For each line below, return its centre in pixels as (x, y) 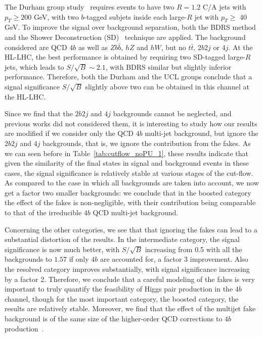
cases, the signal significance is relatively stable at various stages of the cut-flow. (129, 173)
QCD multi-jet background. (136, 212)
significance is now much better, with (62, 249)
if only (79, 259)
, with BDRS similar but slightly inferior (168, 66)
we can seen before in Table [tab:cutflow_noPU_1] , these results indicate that (127, 153)
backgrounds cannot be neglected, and (172, 113)
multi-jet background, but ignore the (202, 133)
